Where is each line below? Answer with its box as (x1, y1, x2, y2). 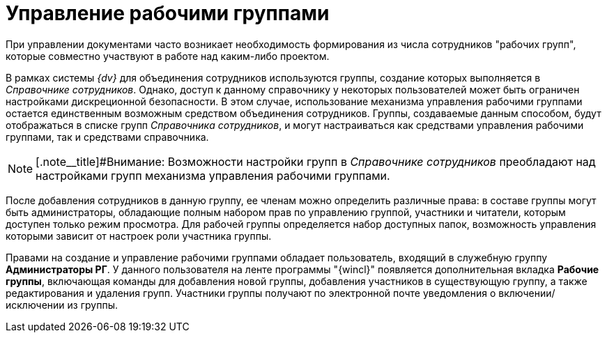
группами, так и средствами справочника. (6, 130, 209, 143)
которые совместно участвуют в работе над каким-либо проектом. (6, 49, 330, 62)
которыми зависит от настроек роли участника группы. (6, 229, 272, 242)
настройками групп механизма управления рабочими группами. (36, 168, 390, 183)
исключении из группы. (6, 298, 118, 311)
